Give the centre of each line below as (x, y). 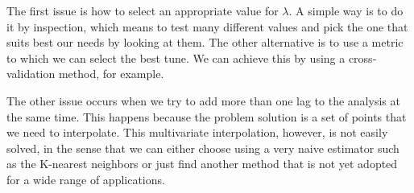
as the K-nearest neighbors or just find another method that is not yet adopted (202, 164)
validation (31, 74)
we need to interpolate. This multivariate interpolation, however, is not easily (197, 132)
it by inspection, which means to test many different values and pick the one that (207, 26)
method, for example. (111, 74)
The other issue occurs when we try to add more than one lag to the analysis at (203, 100)
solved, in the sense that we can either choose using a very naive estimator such (203, 148)
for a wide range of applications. (86, 179)
